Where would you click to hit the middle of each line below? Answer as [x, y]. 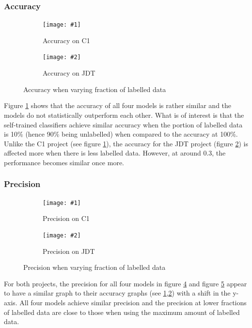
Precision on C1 [66, 218]
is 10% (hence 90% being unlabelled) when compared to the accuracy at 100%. [121, 134]
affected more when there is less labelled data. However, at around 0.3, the [115, 153]
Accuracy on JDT [69, 73]
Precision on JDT [69, 251]
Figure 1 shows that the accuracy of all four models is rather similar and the [118, 105]
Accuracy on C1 [66, 40]
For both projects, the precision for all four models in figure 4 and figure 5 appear [126, 283]
